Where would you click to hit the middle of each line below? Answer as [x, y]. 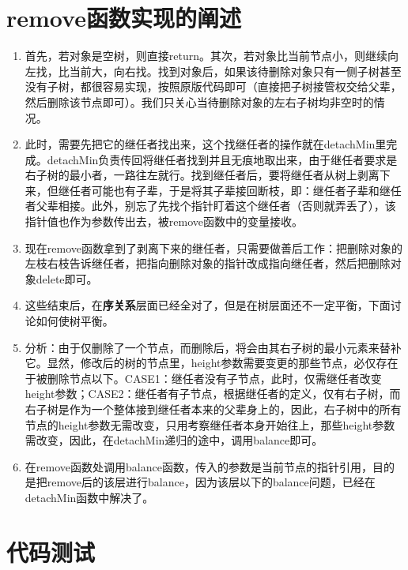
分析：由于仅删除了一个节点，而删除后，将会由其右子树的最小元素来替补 [213, 347]
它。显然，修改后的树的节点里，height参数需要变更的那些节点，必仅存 [206, 363]
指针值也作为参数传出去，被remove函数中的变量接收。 [164, 221]
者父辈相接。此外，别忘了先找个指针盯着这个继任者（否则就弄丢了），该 [210, 206]
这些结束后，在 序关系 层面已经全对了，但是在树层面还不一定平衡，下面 [208, 305]
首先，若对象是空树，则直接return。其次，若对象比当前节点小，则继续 [206, 56]
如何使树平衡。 [75, 321]
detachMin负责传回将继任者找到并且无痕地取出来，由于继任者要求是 [222, 159]
